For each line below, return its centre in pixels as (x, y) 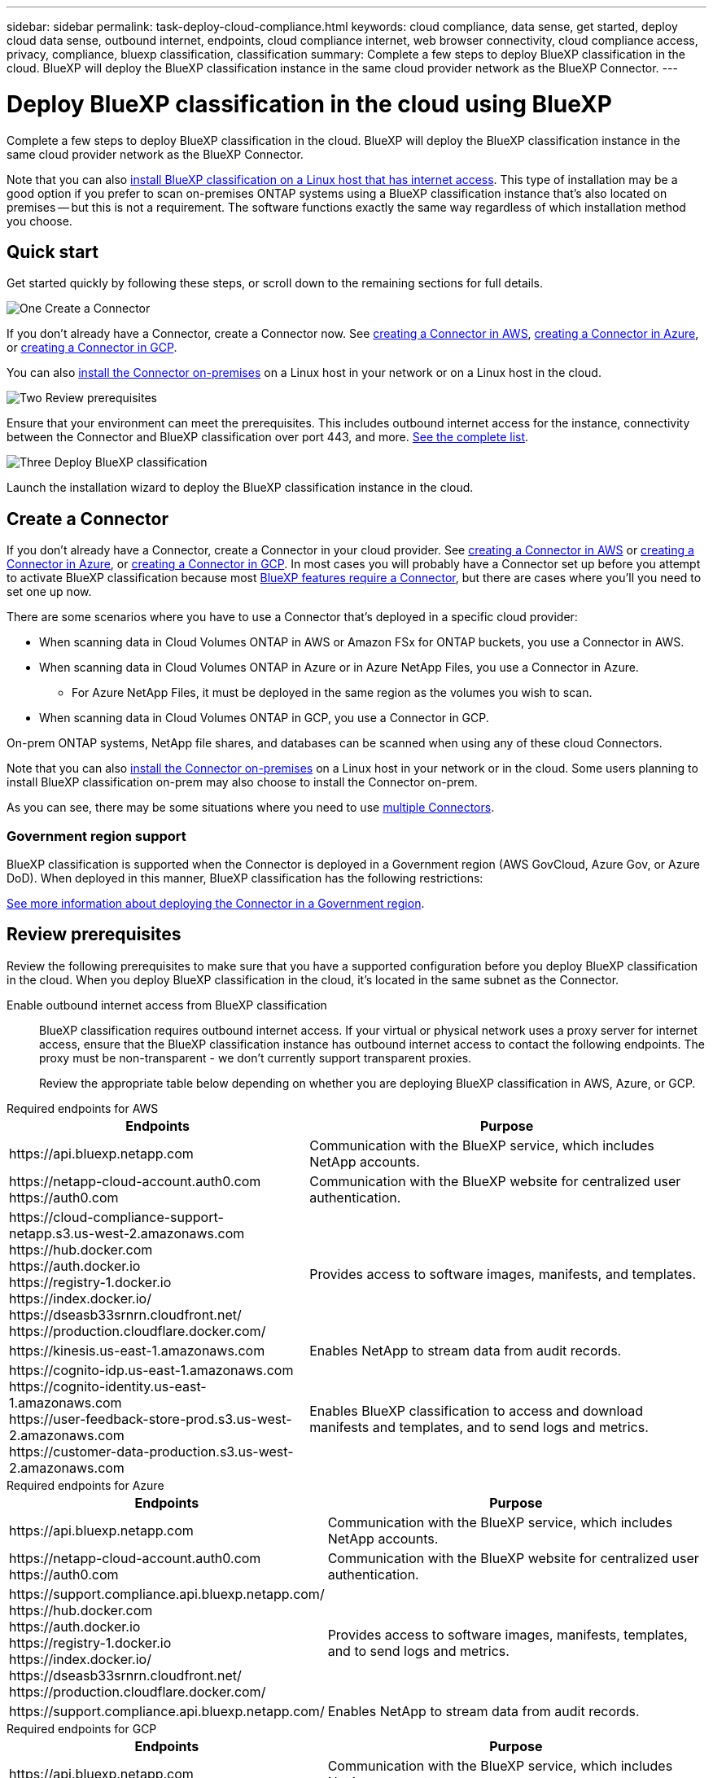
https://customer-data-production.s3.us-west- (151, 1451)
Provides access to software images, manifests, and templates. (503, 1274)
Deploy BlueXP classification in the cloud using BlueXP (309, 104)
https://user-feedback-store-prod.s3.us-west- (151, 1419)
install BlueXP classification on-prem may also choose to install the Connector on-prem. (242, 782)
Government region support (96, 836)
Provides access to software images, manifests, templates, (507, 1634)
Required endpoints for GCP (82, 1728)
